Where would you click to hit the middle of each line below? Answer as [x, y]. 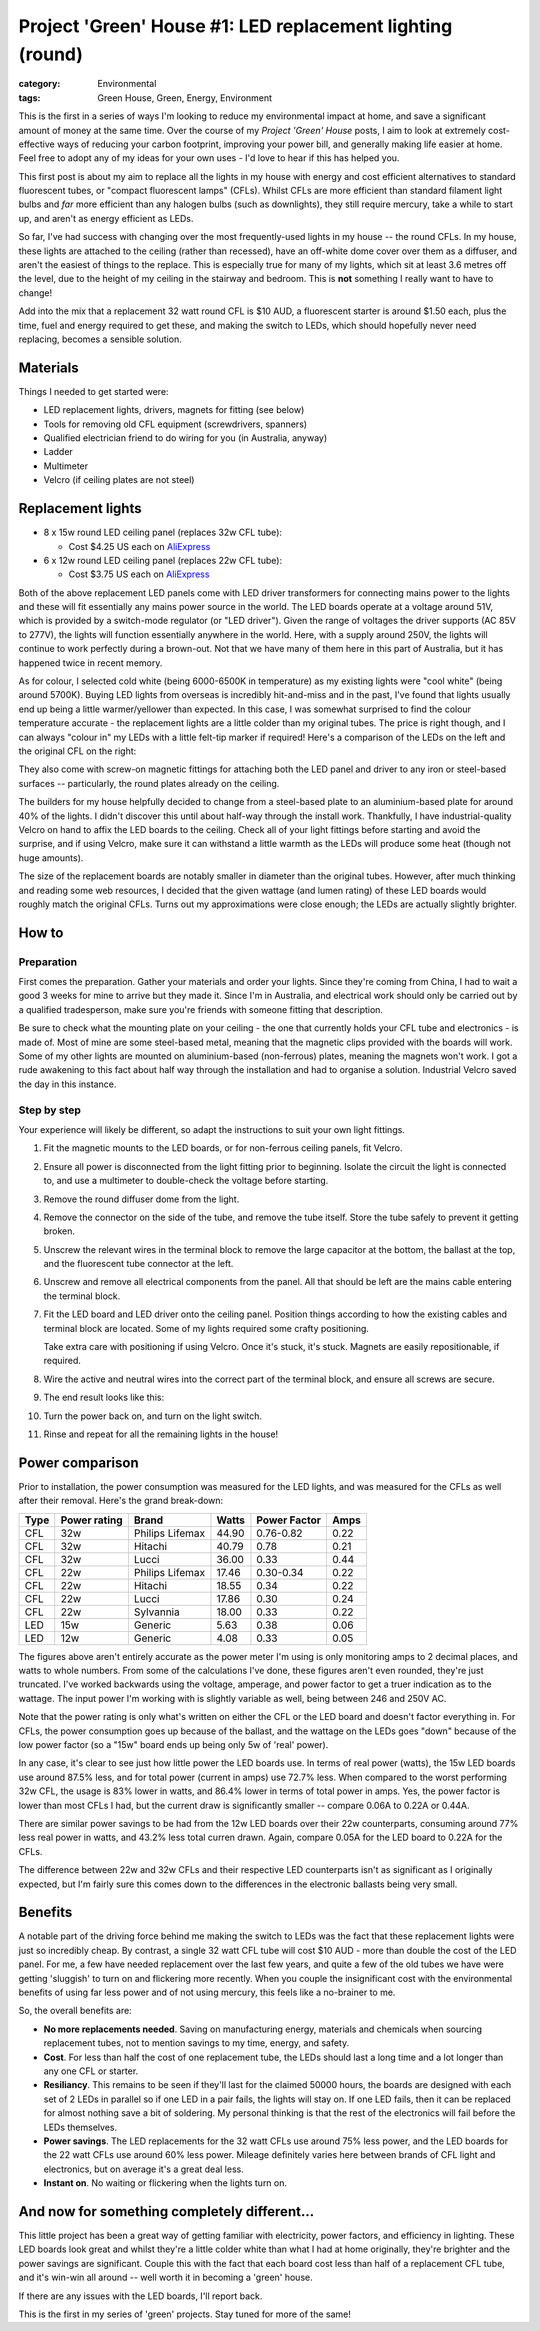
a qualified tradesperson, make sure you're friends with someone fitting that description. [201, 1009]
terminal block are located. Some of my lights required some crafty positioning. [206, 1328]
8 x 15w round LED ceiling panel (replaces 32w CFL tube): [163, 532]
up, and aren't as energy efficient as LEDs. [106, 218]
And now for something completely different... [166, 2211]
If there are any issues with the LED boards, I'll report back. [140, 2296]
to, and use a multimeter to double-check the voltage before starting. [186, 1181]
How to [41, 932]
